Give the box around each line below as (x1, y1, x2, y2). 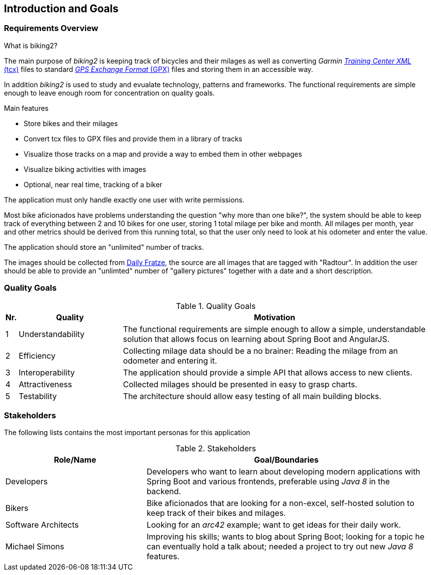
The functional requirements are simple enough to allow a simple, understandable (123, 324, 426, 334)
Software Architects (5, 520, 79, 530)
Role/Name (54, 455, 97, 465)
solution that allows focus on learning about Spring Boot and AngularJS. (123, 334, 390, 344)
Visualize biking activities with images (24, 165, 146, 173)
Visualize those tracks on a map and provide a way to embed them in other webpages (24, 149, 302, 158)
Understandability (19, 329, 85, 339)
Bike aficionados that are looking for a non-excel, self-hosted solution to (146, 498, 414, 508)
